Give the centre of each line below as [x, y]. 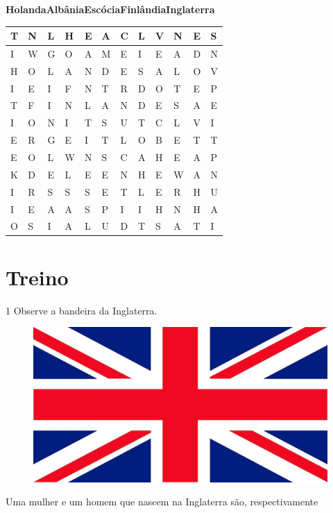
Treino [37, 277]
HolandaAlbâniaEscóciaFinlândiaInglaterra [110, 9]
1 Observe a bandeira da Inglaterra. [82, 310]
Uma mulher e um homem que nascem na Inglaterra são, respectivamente [162, 502]
